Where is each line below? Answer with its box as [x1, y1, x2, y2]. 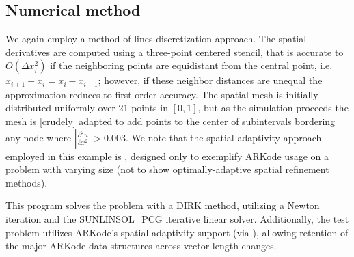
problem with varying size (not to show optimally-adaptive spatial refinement [5, 162, 329, 176]
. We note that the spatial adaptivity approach [125, 130, 322, 144]
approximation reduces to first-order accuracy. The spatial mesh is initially [5, 87, 318, 101]
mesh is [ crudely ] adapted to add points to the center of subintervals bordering [5, 114, 336, 128]
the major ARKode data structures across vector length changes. [5, 239, 277, 253]
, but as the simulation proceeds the [198, 100, 349, 115]
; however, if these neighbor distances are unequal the [98, 73, 323, 87]
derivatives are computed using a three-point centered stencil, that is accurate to [5, 44, 344, 59]
